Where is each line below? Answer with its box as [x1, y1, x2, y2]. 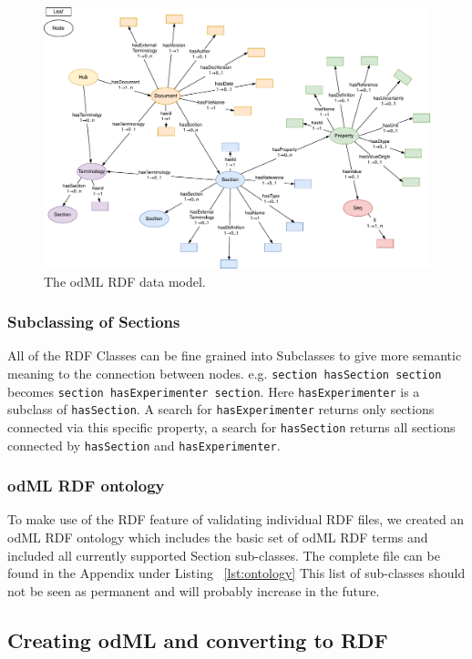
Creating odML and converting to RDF [7, 625, 388, 654]
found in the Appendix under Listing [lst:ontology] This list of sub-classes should [7, 563, 466, 583]
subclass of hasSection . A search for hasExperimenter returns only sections [7, 400, 435, 419]
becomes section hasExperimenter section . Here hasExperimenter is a [7, 381, 420, 400]
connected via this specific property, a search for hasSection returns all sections [7, 417, 456, 436]
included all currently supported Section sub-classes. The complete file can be [7, 545, 440, 564]
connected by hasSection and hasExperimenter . [7, 435, 281, 454]
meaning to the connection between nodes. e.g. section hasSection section [7, 363, 442, 382]
